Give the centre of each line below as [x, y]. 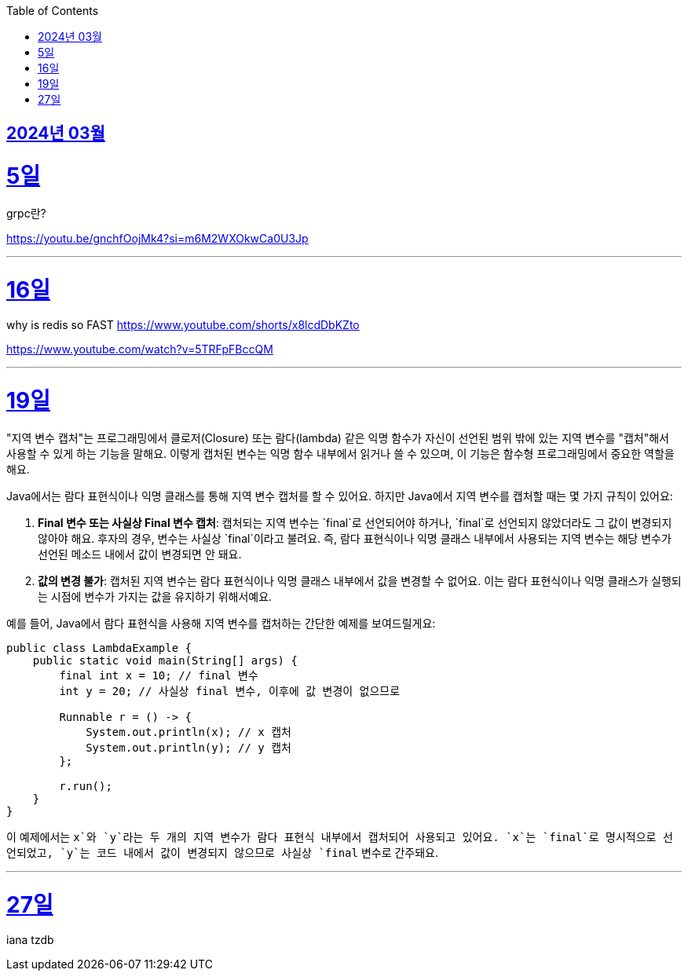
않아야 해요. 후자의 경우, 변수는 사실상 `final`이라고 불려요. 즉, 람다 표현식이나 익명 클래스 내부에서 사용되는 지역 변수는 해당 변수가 [355, 538]
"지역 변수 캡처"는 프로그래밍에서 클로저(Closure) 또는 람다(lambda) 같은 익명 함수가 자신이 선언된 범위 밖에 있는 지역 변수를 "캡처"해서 [338, 437]
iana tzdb [30, 940]
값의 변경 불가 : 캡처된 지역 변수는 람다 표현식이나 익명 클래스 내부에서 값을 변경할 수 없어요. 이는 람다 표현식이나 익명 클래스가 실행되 [360, 580]
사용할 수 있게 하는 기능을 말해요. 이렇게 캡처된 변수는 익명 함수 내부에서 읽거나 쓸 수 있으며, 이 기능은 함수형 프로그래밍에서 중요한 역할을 [340, 453]
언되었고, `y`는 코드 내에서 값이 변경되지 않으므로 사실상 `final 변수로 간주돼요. [223, 852]
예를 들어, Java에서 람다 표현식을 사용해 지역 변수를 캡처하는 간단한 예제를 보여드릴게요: [221, 623]
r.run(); [86, 786]
